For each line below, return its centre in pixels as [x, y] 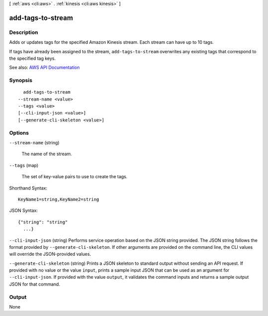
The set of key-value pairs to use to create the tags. [74, 177]
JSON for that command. [35, 284]
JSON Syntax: [24, 211]
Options [19, 133]
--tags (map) [24, 165]
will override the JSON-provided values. [50, 254]
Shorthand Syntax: [28, 188]
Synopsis [21, 81]
